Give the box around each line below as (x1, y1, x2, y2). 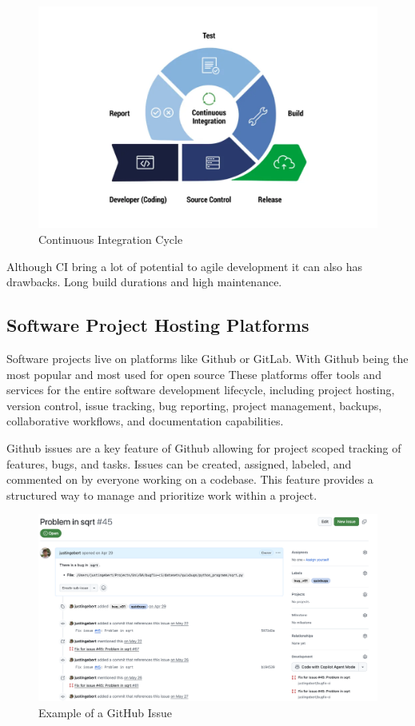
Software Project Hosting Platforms (6, 313, 309, 337)
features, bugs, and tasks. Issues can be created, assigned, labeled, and (6, 455, 352, 472)
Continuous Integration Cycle (38, 231, 183, 248)
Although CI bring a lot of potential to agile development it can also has (6, 257, 363, 274)
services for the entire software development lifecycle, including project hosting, (6, 381, 395, 398)
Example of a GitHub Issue (38, 704, 172, 720)
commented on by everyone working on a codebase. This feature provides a (6, 471, 373, 488)
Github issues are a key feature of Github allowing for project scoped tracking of (6, 439, 401, 456)
